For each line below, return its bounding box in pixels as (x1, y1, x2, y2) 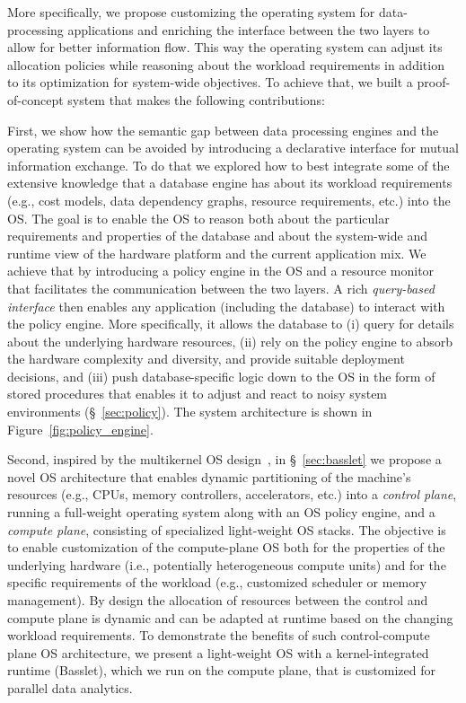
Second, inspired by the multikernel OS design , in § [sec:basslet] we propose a (7, 450, 442, 469)
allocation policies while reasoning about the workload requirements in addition (7, 55, 444, 74)
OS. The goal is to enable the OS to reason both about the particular (7, 208, 390, 227)
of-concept (7, 90, 64, 109)
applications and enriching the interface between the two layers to (67, 20, 430, 39)
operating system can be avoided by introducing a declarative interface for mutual (7, 138, 459, 157)
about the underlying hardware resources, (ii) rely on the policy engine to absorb (7, 331, 453, 350)
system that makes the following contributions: (67, 90, 325, 109)
